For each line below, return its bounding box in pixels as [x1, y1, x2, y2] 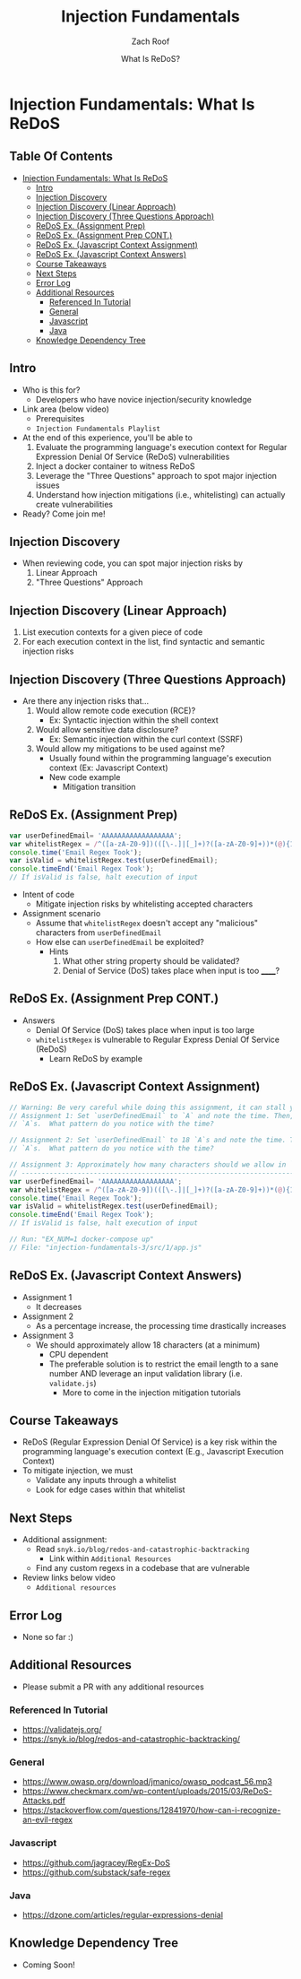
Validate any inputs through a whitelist [35, 1475, 176, 1486]
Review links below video [21, 1572, 116, 1584]
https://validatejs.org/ [21, 1724, 102, 1735]
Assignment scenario [21, 908, 101, 919]
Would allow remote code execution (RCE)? [35, 706, 196, 716]
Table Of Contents [9, 149, 114, 164]
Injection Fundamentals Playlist [35, 424, 161, 433]
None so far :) [21, 1632, 74, 1643]
